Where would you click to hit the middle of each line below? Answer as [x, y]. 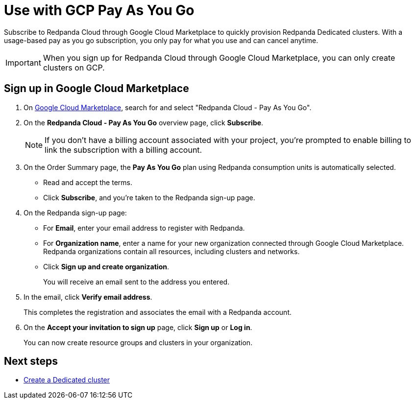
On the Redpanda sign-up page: [75, 213]
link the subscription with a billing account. [123, 150]
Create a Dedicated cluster [67, 380]
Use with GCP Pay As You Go [99, 10]
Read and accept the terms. [88, 182]
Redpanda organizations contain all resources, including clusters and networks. [171, 251]
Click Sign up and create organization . [106, 266]
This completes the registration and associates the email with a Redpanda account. [158, 312]
